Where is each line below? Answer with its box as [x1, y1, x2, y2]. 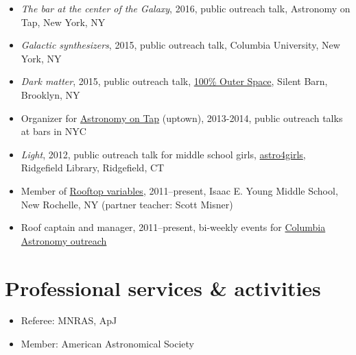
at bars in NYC [21, 124, 86, 138]
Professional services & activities [5, 273, 321, 302]
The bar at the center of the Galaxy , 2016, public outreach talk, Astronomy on [21, 1, 351, 15]
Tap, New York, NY [21, 14, 106, 29]
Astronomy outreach [21, 233, 107, 247]
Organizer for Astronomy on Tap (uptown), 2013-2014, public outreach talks [21, 110, 343, 125]
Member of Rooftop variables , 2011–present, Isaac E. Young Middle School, [21, 183, 338, 197]
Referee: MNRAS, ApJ [21, 313, 117, 328]
